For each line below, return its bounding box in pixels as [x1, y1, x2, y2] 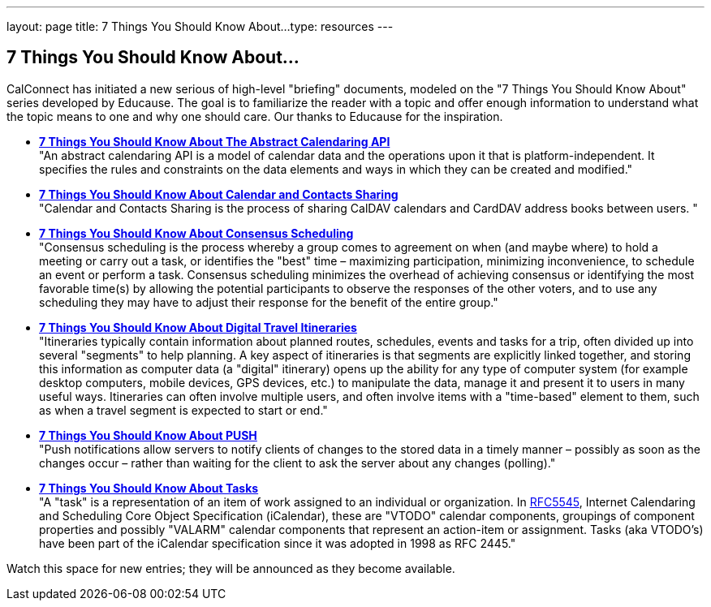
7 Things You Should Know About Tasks [39, 480, 259, 495]
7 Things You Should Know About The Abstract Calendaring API [39, 134, 390, 149]
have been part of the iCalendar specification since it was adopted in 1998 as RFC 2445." [39, 536, 516, 550]
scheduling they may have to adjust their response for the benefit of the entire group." [39, 295, 498, 309]
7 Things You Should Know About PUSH [39, 428, 257, 442]
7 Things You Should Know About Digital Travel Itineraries [39, 320, 357, 334]
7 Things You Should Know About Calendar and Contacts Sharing [39, 187, 399, 201]
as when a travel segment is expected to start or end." [39, 403, 328, 417]
